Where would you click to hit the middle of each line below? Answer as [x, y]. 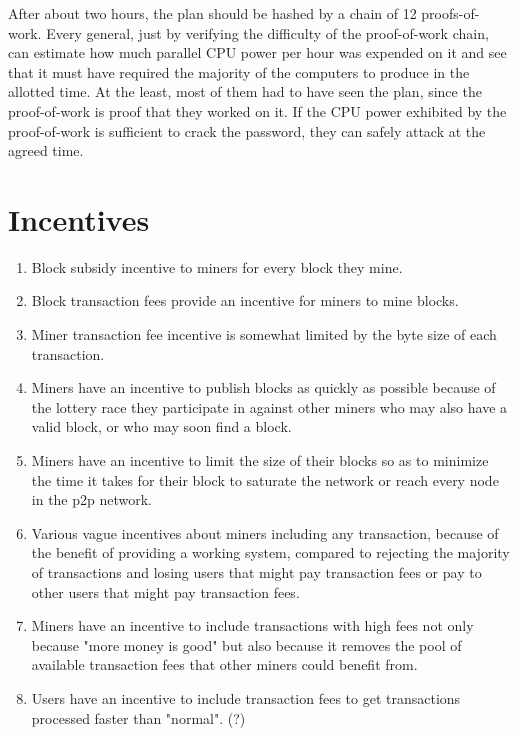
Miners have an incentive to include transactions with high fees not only [252, 625]
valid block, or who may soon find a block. [161, 426]
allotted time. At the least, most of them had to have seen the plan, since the [245, 91]
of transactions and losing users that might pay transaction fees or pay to [256, 572]
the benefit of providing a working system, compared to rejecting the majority [270, 552]
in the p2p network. [92, 499]
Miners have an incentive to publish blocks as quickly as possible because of [263, 387]
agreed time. [46, 150]
